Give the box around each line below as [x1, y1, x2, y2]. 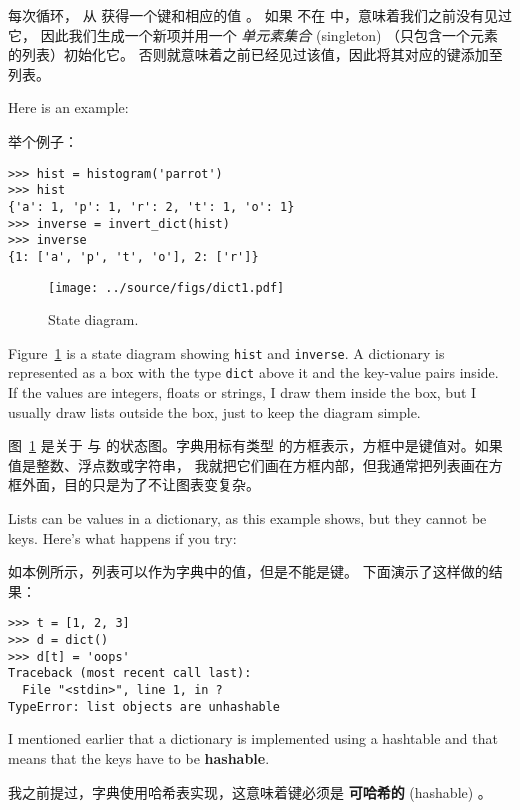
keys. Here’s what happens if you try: [8, 527, 237, 548]
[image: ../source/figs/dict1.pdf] [48, 280, 285, 295]
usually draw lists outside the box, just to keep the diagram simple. [8, 401, 421, 422]
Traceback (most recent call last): [8, 666, 252, 681]
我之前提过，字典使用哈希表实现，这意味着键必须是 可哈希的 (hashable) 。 [8, 781, 492, 802]
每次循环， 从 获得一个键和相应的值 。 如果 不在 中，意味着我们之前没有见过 [8, 5, 512, 25]
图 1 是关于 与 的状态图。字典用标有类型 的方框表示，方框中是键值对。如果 [8, 435, 503, 456]
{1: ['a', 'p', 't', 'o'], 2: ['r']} [8, 249, 259, 264]
